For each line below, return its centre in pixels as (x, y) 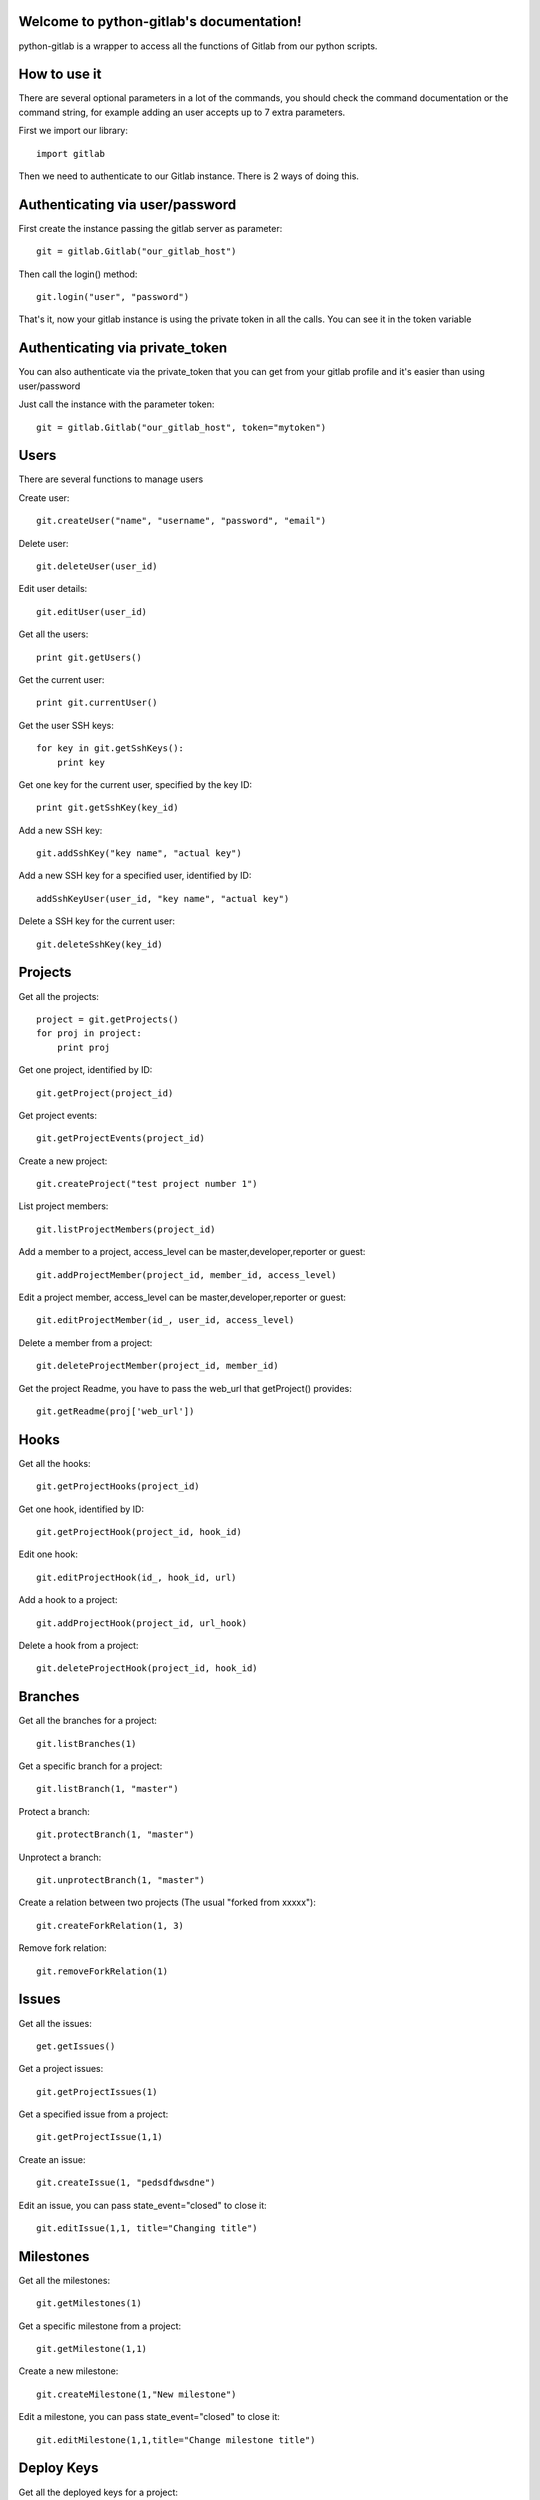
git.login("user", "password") (113, 297)
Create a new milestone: (68, 2371)
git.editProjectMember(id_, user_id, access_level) (165, 1320)
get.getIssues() (76, 2046)
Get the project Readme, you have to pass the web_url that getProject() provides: (185, 1388)
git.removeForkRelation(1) (102, 1971)
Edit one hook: (48, 1554)
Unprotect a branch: (60, 1857)
